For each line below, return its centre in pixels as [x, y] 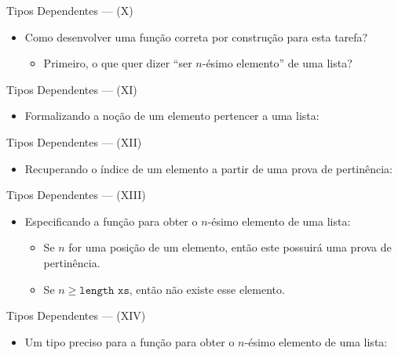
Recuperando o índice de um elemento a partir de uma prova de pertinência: [209, 168]
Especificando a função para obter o [111, 221]
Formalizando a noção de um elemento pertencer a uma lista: [172, 116]
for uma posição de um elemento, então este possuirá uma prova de [230, 247]
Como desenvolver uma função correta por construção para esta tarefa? [196, 36]
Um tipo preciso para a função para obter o [130, 341]
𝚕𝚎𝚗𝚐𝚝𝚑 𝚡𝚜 [104, 290]
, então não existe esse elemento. [207, 289]
